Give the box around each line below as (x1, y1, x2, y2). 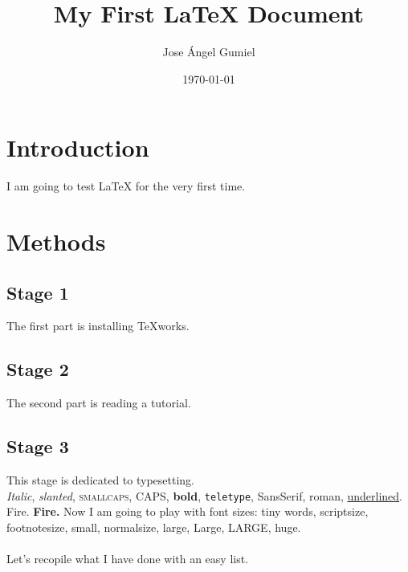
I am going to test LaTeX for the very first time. (6, 178, 246, 194)
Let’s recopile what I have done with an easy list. (6, 550, 249, 567)
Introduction (6, 131, 149, 164)
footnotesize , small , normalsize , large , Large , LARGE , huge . (6, 518, 301, 535)
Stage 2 (6, 357, 69, 382)
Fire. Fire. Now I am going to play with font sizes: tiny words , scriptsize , (6, 503, 369, 520)
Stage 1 (6, 280, 69, 304)
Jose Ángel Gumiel (162, 43, 255, 60)
